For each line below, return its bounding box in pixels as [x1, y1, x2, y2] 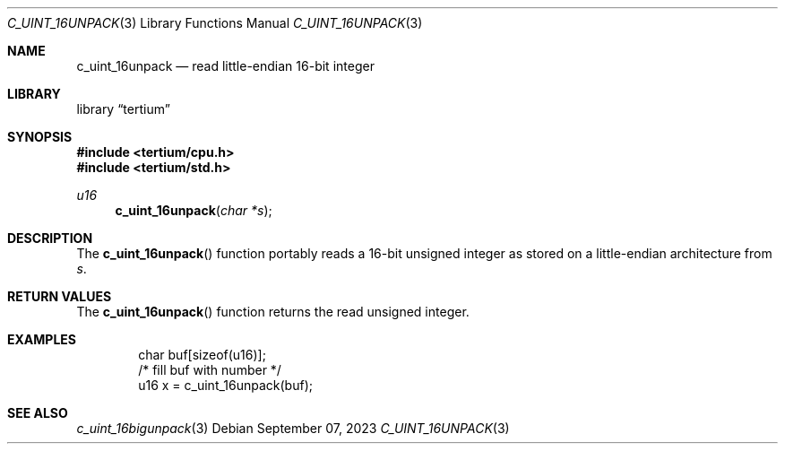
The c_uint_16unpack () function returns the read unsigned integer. [76, 304, 470, 319]
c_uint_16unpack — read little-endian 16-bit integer [76, 58, 375, 74]
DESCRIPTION [7, 230, 93, 246]
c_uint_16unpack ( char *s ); [115, 203, 272, 218]
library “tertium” [76, 101, 170, 117]
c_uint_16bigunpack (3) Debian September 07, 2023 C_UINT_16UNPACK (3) [76, 421, 510, 436]
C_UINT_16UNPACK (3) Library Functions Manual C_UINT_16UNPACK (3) [7, 15, 423, 30]
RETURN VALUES [7, 289, 112, 304]
